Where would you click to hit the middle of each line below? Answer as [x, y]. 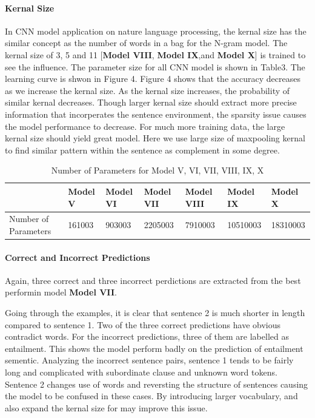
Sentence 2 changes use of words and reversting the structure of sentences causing [157, 384]
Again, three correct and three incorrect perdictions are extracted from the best [153, 280]
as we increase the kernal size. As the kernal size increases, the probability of [148, 90]
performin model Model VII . [61, 292]
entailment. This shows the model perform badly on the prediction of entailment [154, 348]
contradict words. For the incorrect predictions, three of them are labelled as [147, 336]
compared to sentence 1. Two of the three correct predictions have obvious [143, 324]
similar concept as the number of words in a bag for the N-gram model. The [146, 43]
